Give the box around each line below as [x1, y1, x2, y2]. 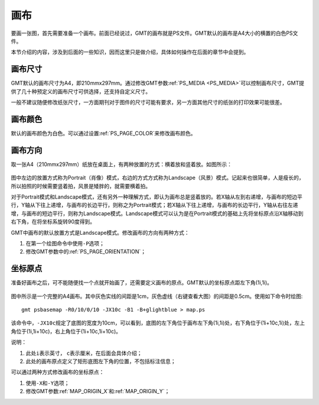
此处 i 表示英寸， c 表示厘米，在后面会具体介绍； [25, 349, 142, 357]
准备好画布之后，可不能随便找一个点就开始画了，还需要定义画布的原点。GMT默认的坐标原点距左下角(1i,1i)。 [11, 279, 273, 286]
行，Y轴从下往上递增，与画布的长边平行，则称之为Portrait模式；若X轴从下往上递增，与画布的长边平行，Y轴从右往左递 [11, 202, 298, 209]
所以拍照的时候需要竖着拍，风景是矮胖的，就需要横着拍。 [11, 182, 151, 189]
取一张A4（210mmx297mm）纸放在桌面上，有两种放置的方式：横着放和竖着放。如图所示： [11, 160, 233, 168]
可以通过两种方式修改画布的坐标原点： [11, 368, 105, 375]
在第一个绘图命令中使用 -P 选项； [25, 239, 105, 247]
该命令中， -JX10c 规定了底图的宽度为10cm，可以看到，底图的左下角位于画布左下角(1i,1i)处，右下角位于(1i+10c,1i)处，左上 [11, 319, 305, 326]
